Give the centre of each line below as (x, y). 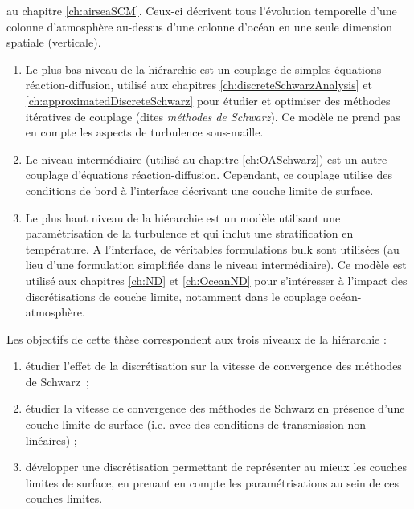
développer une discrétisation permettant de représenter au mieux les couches (216, 467)
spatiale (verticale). (54, 42)
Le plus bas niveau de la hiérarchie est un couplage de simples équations (203, 69)
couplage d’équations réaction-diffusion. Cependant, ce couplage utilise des (209, 175)
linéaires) (48, 440)
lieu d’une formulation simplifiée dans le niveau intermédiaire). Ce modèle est (216, 265)
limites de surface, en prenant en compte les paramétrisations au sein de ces (212, 482)
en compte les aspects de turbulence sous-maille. (144, 132)
